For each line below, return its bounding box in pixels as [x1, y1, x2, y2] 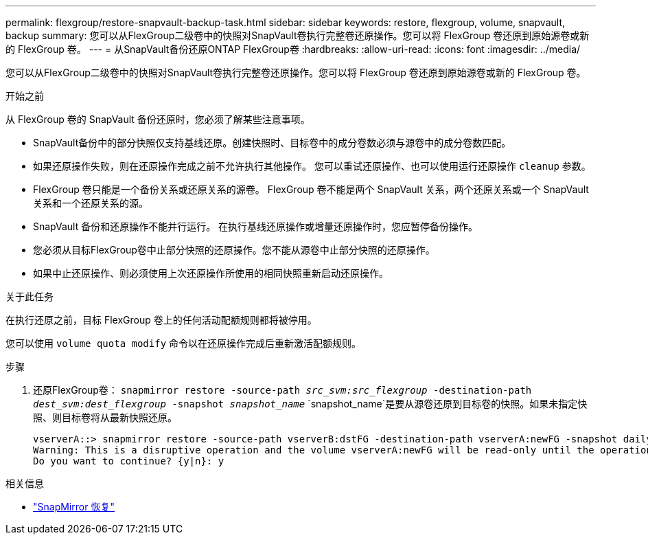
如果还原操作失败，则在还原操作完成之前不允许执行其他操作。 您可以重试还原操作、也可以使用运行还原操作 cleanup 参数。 [33, 160, 591, 172]
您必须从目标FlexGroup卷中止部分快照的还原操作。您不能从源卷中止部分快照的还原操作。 [33, 244, 435, 256]
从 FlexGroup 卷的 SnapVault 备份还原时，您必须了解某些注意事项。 [5, 113, 310, 125]
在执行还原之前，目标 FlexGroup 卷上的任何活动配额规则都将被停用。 [5, 314, 317, 326]
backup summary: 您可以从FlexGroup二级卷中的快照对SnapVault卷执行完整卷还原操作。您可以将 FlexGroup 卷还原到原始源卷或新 [5, 30, 590, 41]
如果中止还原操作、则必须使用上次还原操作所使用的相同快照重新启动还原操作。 [33, 267, 389, 279]
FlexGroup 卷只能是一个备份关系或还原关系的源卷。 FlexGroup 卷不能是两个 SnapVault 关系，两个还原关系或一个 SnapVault [33, 183, 589, 195]
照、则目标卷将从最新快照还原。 [33, 412, 177, 423]
